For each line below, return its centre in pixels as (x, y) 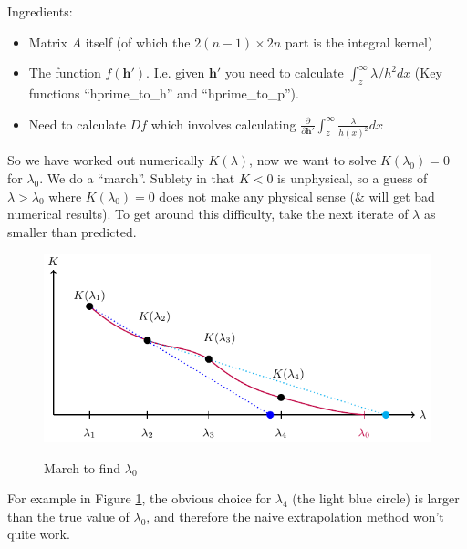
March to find (83, 467)
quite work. (39, 534)
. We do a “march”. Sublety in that (137, 178)
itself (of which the (138, 41)
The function (65, 73)
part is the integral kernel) (359, 41)
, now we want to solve (313, 160)
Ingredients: (40, 11)
